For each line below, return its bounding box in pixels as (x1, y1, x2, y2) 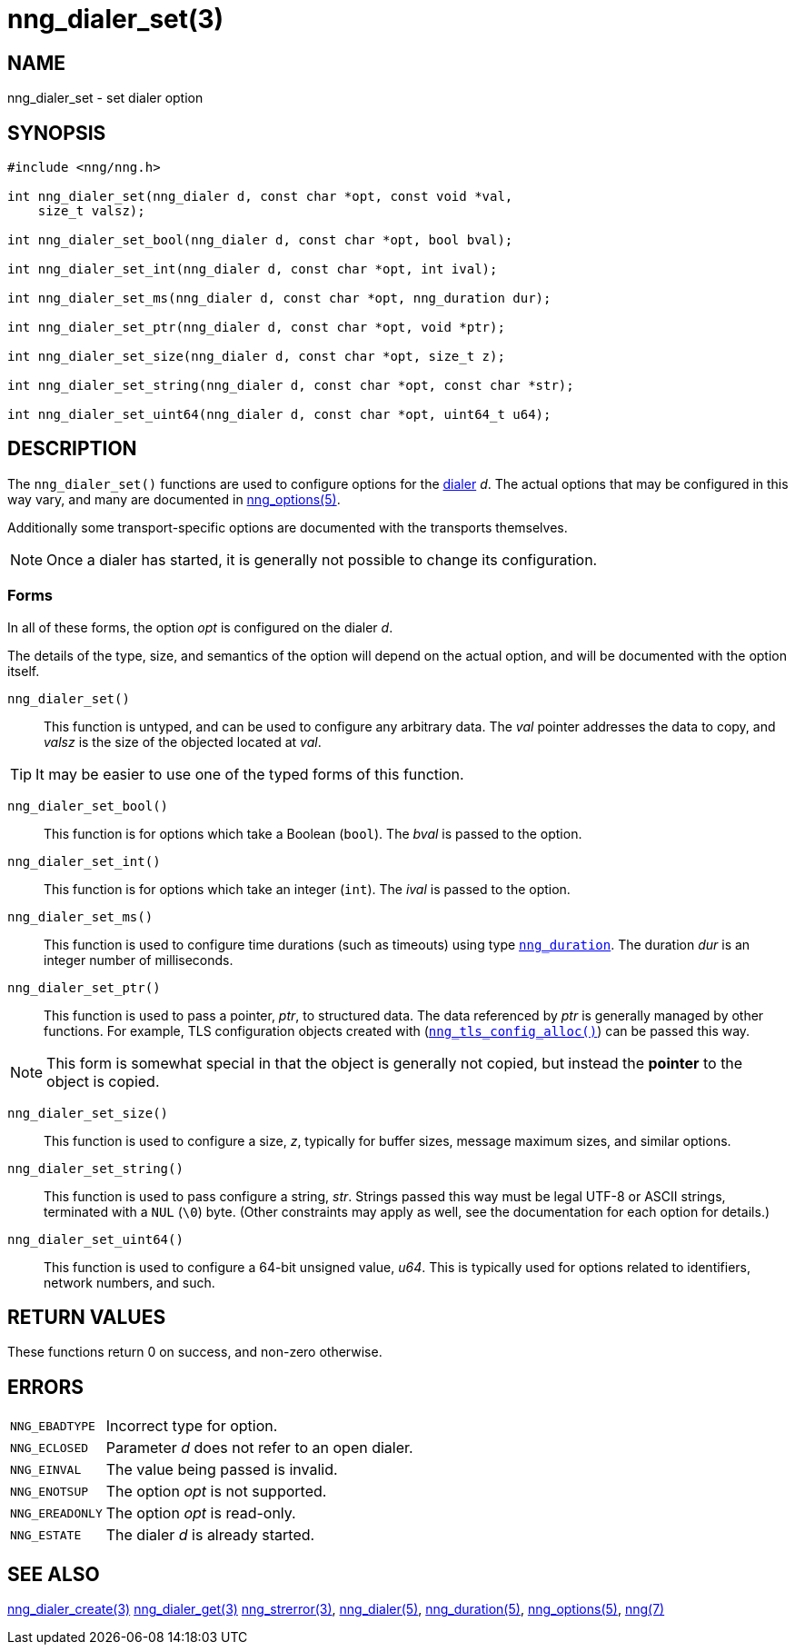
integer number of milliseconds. (44, 951, 234, 968)
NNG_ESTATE (10, 1528, 82, 1542)
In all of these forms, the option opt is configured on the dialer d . (7, 619, 393, 635)
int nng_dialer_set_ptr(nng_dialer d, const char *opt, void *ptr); (7, 320, 505, 335)
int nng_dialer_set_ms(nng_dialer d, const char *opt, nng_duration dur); (7, 291, 552, 306)
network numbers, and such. (44, 1274, 215, 1290)
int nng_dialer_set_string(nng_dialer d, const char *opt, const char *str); (7, 378, 574, 393)
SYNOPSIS (7, 121, 106, 144)
